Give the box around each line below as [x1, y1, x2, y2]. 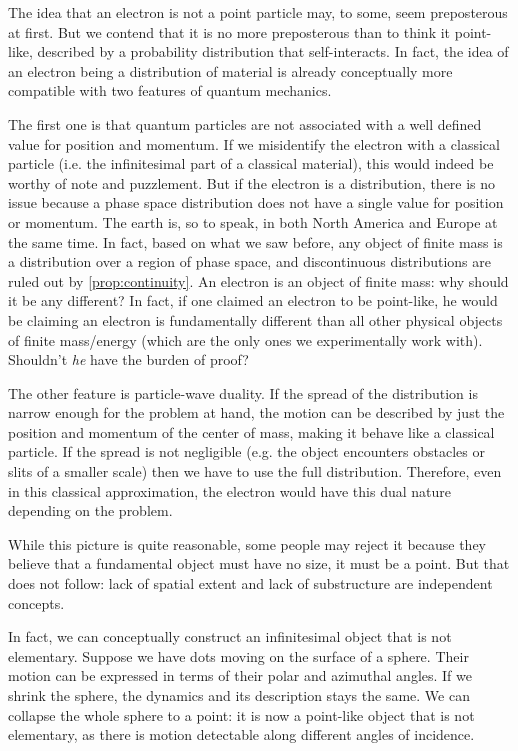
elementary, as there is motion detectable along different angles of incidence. [8, 724, 475, 745]
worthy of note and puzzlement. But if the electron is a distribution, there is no [8, 172, 496, 193]
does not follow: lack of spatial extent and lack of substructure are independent [8, 573, 493, 594]
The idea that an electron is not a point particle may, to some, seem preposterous [8, 2, 508, 22]
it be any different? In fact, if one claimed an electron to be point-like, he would [8, 290, 498, 311]
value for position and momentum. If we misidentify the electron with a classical [8, 133, 500, 154]
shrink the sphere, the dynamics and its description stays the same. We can [8, 685, 470, 705]
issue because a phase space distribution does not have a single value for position [8, 192, 504, 213]
